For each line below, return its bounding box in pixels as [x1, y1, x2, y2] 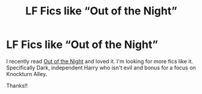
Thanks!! [6, 82, 28, 89]
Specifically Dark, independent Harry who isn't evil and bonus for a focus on [6, 64, 196, 71]
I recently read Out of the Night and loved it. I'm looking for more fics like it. [6, 57, 194, 65]
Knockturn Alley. [6, 70, 47, 77]
